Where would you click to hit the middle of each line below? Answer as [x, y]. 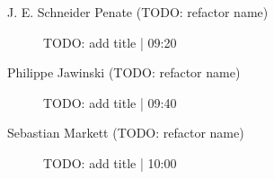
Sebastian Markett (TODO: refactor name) [126, 133]
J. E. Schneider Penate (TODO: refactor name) [138, 12]
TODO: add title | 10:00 [110, 162]
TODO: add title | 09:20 [110, 42]
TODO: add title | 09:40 [110, 102]
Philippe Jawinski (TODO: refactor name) [124, 72]
